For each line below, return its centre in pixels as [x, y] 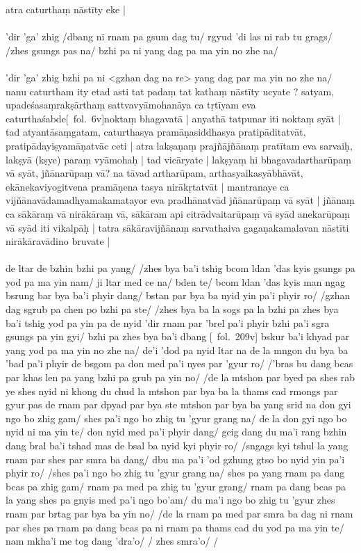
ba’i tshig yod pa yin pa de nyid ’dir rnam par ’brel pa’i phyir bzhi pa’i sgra [168, 322]
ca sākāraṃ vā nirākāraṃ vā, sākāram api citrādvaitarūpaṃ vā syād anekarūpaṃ [178, 213]
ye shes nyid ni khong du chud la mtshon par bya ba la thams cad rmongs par [172, 391]
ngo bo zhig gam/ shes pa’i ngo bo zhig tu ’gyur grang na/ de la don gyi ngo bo [176, 418]
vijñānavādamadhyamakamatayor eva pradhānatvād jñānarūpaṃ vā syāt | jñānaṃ [180, 200]
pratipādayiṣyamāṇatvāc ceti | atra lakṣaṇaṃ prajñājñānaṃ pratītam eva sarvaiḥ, [179, 145]
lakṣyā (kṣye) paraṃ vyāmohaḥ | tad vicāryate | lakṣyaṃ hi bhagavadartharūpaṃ [178, 159]
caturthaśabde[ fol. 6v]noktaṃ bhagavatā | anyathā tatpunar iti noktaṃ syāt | [173, 118]
